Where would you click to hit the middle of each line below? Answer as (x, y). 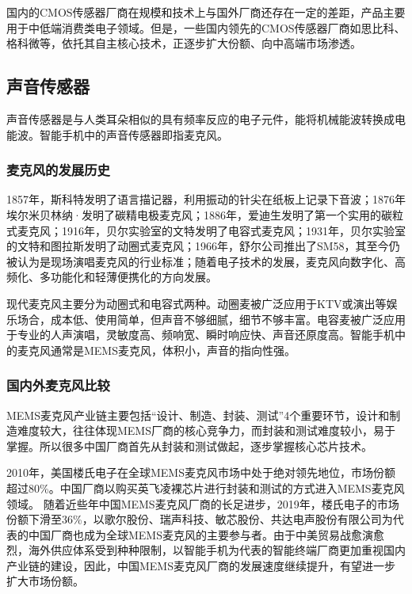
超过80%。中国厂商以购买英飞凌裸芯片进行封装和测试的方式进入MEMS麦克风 (206, 487)
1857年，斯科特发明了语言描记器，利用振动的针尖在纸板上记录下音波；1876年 (206, 199)
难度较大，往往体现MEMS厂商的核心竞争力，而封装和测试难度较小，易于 (206, 430)
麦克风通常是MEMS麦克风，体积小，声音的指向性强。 (156, 350)
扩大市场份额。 (45, 581)
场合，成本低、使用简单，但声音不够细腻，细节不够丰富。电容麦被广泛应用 (211, 319)
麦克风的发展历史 (58, 170)
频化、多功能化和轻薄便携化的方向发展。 (112, 277)
